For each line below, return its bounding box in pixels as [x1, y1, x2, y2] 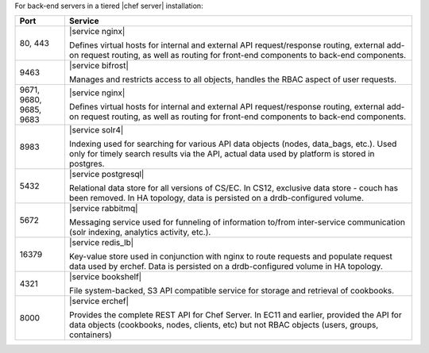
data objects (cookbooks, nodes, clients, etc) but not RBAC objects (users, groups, [68, 320, 379, 331]
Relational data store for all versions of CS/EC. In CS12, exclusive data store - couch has [68, 182, 399, 194]
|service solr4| [68, 125, 124, 136]
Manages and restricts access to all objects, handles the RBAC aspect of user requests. [68, 74, 397, 85]
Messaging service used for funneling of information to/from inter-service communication [68, 217, 405, 228]
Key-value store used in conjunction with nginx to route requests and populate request [68, 251, 392, 262]
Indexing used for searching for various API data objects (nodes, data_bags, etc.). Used [68, 139, 397, 150]
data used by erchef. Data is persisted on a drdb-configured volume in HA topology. [68, 261, 383, 272]
